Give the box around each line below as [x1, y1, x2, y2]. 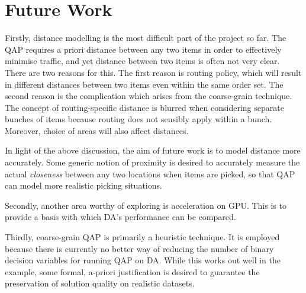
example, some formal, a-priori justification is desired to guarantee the [5, 265, 260, 278]
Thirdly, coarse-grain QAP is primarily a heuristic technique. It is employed [5, 231, 280, 243]
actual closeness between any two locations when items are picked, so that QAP [5, 167, 295, 180]
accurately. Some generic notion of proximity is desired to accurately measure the [5, 156, 300, 168]
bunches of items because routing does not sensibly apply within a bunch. [5, 113, 272, 125]
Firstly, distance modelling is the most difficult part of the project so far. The [5, 31, 286, 44]
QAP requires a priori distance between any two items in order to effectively [5, 43, 282, 55]
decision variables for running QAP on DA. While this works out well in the [5, 254, 281, 266]
